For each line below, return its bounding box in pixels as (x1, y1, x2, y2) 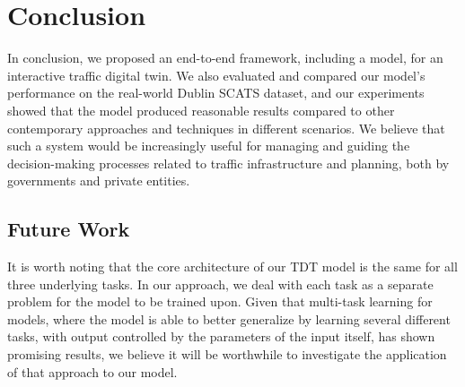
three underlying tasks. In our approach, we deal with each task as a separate (7, 274, 434, 293)
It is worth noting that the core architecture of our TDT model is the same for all (7, 257, 458, 276)
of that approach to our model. (7, 362, 178, 381)
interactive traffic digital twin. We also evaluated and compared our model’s (7, 65, 426, 84)
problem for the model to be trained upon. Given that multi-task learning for (7, 292, 433, 311)
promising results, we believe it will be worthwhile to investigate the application (7, 345, 447, 364)
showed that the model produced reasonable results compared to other (7, 100, 395, 119)
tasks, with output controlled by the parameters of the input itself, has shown (7, 327, 435, 346)
